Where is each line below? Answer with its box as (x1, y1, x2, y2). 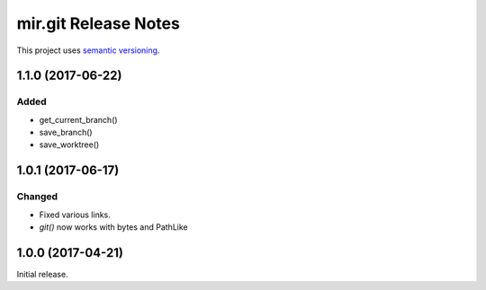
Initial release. (16, 268, 68, 279)
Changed (16, 190, 58, 203)
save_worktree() (39, 139, 100, 150)
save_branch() (39, 127, 94, 138)
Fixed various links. (39, 209, 112, 220)
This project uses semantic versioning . (16, 45, 160, 56)
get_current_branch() (39, 114, 118, 125)
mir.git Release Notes (16, 13, 180, 33)
